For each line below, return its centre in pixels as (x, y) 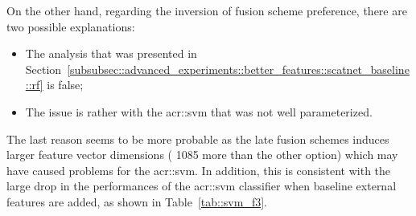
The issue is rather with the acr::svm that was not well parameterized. (199, 111)
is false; (65, 85)
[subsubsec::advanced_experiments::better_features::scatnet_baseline (238, 69)
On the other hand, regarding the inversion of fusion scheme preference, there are (207, 10)
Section (43, 69)
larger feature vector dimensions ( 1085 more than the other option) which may (202, 155)
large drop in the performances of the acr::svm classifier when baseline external (202, 186)
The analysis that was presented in (111, 53)
